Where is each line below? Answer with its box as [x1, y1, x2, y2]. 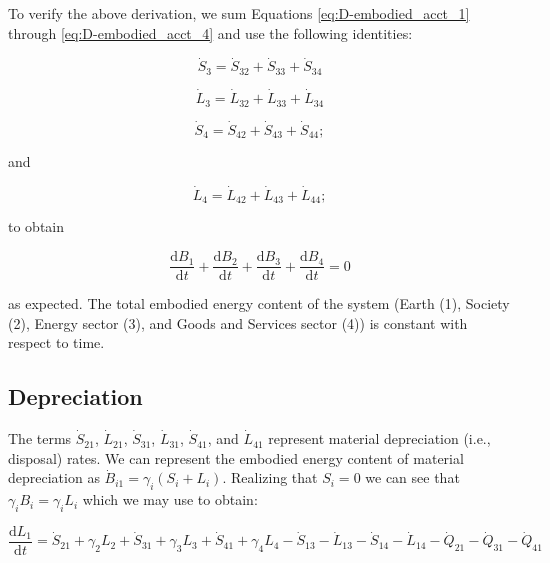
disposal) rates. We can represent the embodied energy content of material [8, 447, 464, 468]
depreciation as [8, 467, 100, 488]
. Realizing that [222, 467, 318, 488]
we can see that [365, 467, 460, 488]
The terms [8, 428, 72, 449]
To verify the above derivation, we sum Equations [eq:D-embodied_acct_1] [8, 3, 470, 23]
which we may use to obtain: [82, 489, 258, 510]
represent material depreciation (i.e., [268, 428, 491, 449]
